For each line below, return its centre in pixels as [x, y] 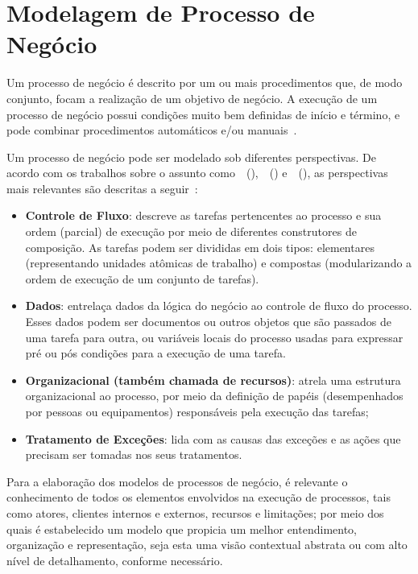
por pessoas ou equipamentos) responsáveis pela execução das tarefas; [197, 411]
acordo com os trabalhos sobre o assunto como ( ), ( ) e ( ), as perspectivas [197, 173]
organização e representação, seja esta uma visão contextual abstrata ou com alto [207, 545]
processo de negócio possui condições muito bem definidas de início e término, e [203, 114]
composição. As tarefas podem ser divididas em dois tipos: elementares [200, 247]
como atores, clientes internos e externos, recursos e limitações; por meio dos [195, 512]
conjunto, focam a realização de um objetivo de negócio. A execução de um [192, 98]
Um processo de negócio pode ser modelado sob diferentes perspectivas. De [191, 157]
